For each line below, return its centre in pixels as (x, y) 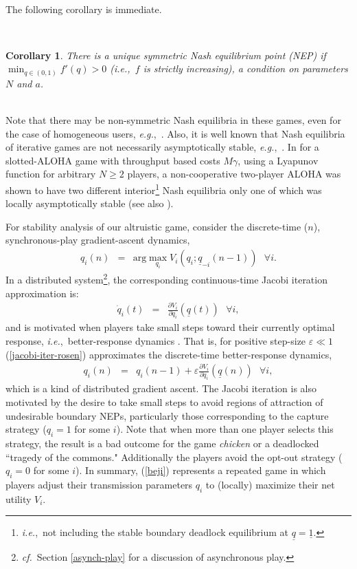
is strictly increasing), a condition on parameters (245, 68)
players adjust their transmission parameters (99, 484)
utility (19, 498)
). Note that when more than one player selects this (225, 429)
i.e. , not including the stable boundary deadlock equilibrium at (155, 532)
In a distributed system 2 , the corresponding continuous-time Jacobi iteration (166, 278)
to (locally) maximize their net (270, 484)
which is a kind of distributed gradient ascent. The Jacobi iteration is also (161, 388)
